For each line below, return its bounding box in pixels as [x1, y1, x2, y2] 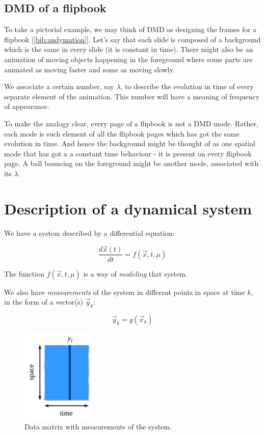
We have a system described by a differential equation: [4, 227, 174, 238]
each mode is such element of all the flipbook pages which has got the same [4, 128, 240, 139]
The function [4, 268, 44, 279]
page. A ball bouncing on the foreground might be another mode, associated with [4, 158, 259, 169]
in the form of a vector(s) [4, 296, 83, 307]
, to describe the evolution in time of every [120, 81, 254, 92]
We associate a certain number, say [4, 81, 114, 92]
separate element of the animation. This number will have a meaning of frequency [4, 91, 260, 101]
